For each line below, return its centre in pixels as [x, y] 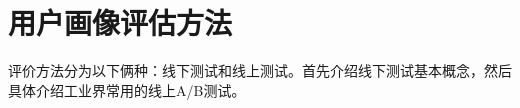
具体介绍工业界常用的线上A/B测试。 [127, 89]
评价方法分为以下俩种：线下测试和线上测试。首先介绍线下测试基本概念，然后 [260, 70]
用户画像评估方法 [120, 22]
